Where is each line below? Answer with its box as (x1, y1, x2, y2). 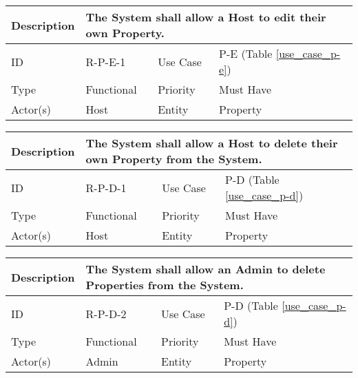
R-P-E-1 (85, 53, 126, 70)
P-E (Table (219, 45, 273, 61)
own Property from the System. (85, 151, 262, 167)
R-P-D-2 (85, 305, 127, 322)
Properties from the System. (85, 277, 244, 293)
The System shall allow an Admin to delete (85, 261, 326, 277)
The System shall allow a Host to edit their (85, 9, 326, 25)
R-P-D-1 (85, 179, 127, 196)
